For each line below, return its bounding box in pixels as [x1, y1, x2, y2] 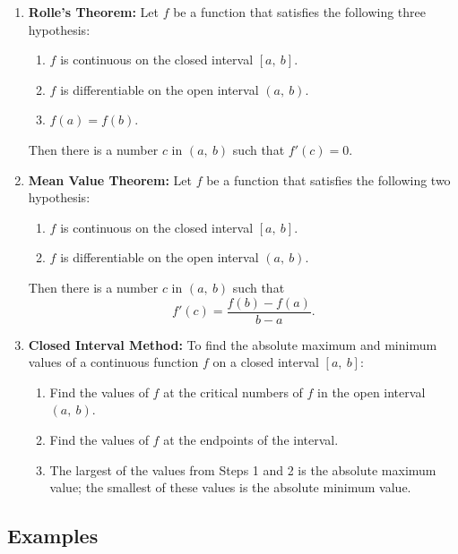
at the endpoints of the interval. [163, 430, 339, 448]
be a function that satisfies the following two [206, 170, 451, 189]
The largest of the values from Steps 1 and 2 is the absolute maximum [49, 460, 436, 479]
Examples [7, 522, 99, 550]
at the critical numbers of [163, 382, 303, 401]
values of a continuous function [28, 353, 199, 371]
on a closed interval [212, 353, 319, 371]
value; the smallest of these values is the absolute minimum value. [49, 478, 411, 497]
